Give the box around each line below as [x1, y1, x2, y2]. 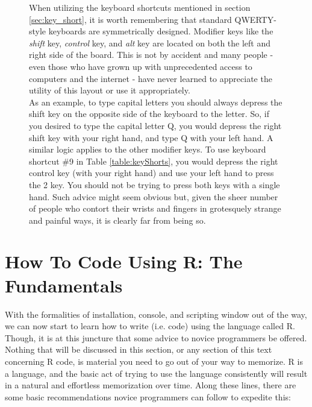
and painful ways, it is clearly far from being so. [29, 213, 206, 226]
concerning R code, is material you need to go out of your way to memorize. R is [5, 355, 303, 367]
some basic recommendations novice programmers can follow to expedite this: [5, 390, 291, 403]
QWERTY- [234, 13, 276, 25]
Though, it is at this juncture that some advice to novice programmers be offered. [5, 331, 307, 344]
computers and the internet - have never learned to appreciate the [29, 72, 272, 84]
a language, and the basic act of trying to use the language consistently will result [5, 367, 308, 379]
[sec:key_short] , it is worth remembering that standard [29, 13, 232, 25]
